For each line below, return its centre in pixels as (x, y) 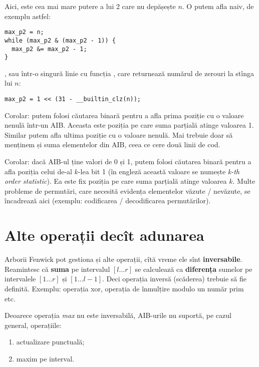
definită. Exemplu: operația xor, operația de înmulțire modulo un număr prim (124, 288)
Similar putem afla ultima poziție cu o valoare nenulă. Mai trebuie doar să (119, 134)
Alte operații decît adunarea (104, 235)
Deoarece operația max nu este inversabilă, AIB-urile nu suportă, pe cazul (118, 315)
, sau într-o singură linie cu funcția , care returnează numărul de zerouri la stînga (129, 73)
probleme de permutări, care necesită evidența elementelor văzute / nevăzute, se (127, 191)
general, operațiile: (33, 325)
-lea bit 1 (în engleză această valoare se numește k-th (159, 171)
